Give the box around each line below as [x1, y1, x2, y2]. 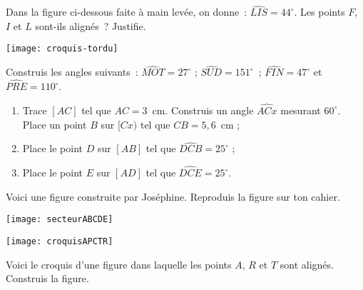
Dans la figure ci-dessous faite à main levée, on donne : [6, 4, 247, 19]
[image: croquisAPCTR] [6, 236, 113, 246]
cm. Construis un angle [152, 102, 254, 117]
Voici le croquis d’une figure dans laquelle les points [6, 256, 232, 271]
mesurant [280, 102, 321, 117]
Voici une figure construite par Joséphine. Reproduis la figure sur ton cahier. [6, 189, 340, 204]
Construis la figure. [6, 271, 89, 286]
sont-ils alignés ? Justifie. [35, 18, 146, 33]
